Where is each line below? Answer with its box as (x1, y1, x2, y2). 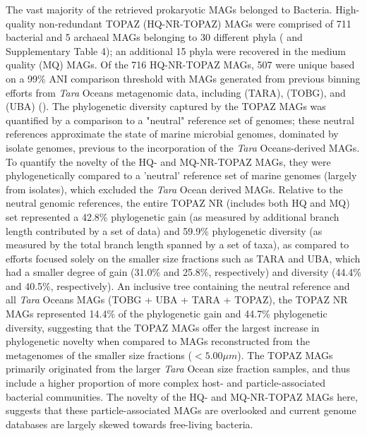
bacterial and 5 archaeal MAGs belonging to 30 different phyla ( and (6, 30, 303, 44)
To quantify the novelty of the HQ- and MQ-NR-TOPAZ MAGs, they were (6, 154, 331, 169)
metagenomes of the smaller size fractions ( (6, 347, 192, 362)
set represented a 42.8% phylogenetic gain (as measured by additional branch (6, 209, 339, 224)
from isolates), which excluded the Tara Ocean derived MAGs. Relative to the (6, 181, 343, 196)
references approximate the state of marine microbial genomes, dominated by (6, 126, 339, 141)
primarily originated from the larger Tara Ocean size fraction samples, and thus (6, 361, 350, 376)
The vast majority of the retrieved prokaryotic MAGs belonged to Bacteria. (6, 2, 332, 16)
